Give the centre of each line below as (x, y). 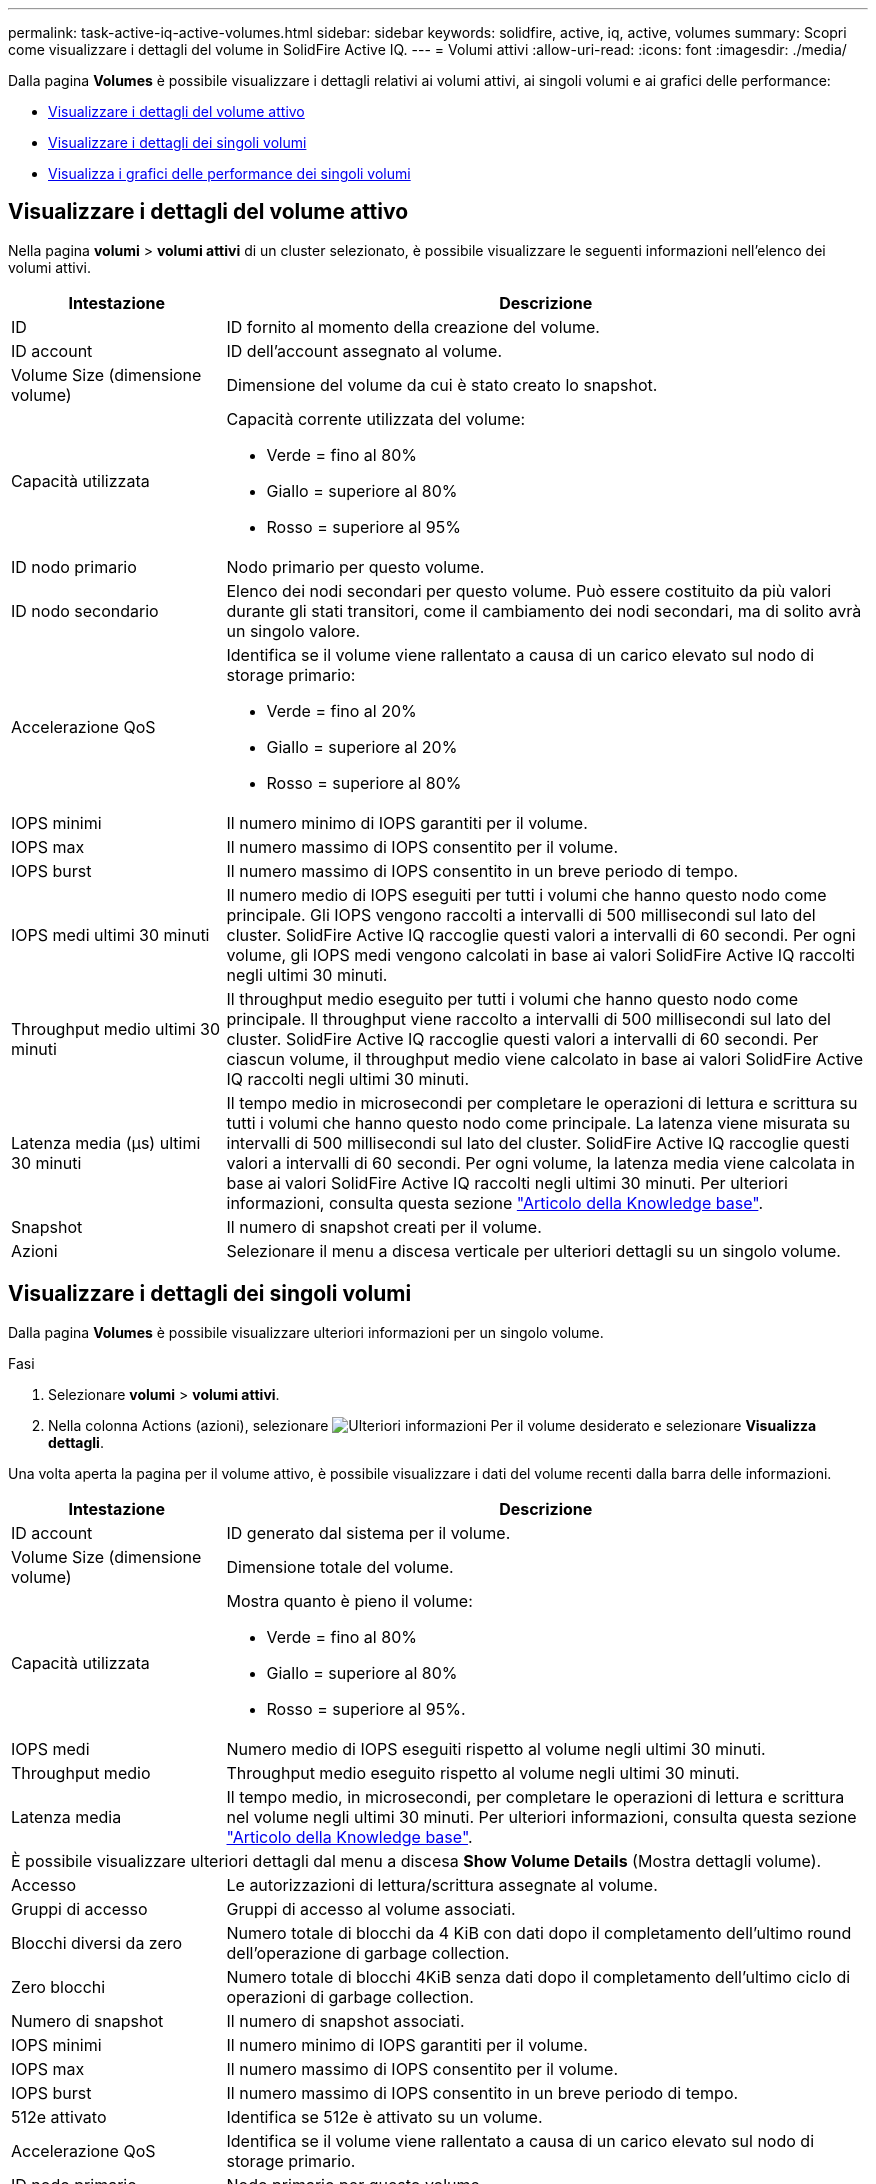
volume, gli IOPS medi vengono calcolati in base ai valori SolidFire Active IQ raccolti (540, 954)
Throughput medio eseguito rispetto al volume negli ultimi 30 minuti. (483, 1772)
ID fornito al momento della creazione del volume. (413, 326)
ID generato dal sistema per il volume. (368, 1532)
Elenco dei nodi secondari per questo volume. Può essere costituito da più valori (529, 590)
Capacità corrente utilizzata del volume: (376, 418)
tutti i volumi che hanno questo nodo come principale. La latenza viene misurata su (538, 1122)
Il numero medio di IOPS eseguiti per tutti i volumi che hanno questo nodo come (526, 894)
